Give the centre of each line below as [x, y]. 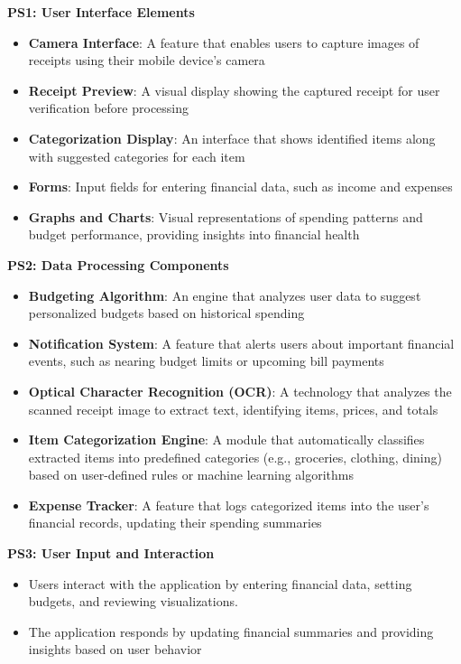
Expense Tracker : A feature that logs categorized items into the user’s [229, 505]
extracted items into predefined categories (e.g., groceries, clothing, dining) [235, 457]
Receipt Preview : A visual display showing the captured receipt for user [234, 90]
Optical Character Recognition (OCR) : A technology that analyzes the [240, 391]
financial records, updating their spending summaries [175, 523]
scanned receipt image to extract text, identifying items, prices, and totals [233, 409]
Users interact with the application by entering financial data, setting [220, 583]
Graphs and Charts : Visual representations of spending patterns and [226, 216]
